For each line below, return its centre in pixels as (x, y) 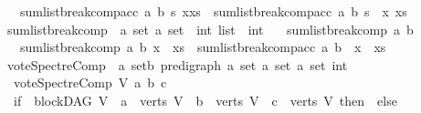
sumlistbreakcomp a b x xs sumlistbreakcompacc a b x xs (203, 47)
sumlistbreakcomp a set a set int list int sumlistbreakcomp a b (210, 29)
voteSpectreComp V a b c (90, 82)
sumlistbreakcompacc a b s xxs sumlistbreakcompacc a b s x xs (213, 11)
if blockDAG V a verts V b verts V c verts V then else (205, 100)
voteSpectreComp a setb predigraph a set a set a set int (177, 64)
